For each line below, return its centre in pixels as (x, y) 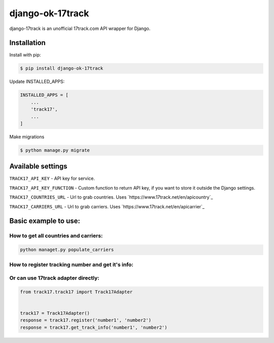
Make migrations (27, 137)
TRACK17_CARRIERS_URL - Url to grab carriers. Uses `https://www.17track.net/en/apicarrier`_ (107, 206)
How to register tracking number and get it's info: (72, 264)
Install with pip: (25, 55)
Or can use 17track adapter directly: (54, 278)
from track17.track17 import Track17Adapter (76, 292)
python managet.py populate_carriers (67, 250)
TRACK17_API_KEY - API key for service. (52, 178)
